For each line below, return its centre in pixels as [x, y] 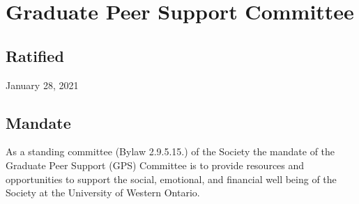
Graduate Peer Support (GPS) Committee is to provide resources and [155, 165]
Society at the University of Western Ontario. [103, 193]
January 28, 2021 [42, 85]
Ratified [35, 55]
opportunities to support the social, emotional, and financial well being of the [171, 179]
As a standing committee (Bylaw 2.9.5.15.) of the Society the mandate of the [170, 151]
